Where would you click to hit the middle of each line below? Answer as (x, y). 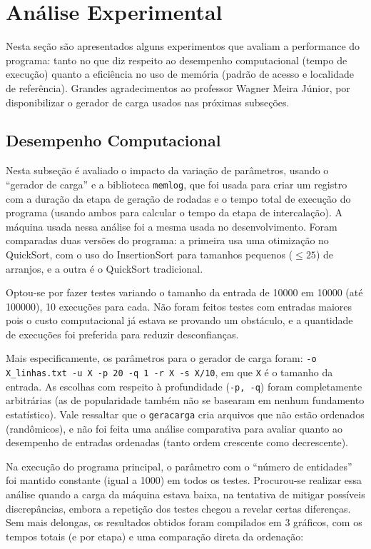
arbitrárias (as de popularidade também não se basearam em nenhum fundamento (185, 400)
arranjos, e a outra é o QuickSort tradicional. (105, 268)
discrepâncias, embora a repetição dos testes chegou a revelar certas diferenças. (178, 508)
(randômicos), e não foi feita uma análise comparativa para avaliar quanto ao (174, 428)
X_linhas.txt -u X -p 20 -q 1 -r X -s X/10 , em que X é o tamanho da (169, 372)
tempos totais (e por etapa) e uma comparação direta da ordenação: (155, 536)
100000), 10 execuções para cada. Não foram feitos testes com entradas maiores (179, 306)
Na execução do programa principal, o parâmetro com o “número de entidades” (179, 466)
